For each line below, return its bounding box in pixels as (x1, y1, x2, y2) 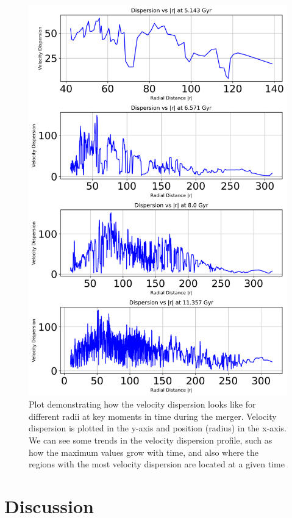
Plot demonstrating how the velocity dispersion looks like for (29, 398, 256, 411)
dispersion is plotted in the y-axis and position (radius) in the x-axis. (29, 422, 287, 434)
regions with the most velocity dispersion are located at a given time (29, 458, 285, 470)
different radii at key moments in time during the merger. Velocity (29, 409, 277, 422)
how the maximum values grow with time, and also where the (29, 445, 259, 458)
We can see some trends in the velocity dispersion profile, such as (29, 434, 272, 447)
